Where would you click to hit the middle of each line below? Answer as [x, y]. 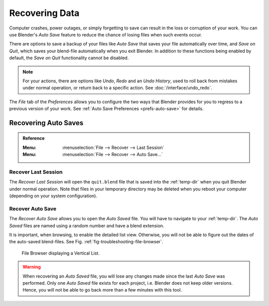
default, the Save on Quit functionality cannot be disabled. [69, 58]
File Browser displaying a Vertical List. [61, 253]
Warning [32, 267]
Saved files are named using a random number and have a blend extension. [87, 226]
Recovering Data [44, 13]
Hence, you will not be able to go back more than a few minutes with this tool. [102, 290]
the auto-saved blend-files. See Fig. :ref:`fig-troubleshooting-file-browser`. [86, 242]
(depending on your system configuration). [53, 196]
